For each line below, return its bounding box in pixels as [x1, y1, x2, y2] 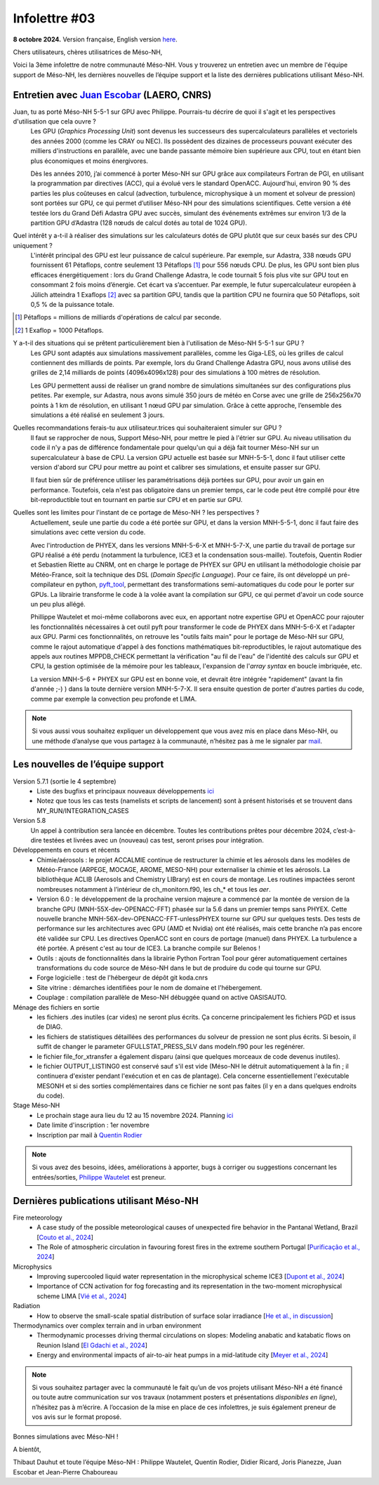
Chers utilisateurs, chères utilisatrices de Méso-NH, [13, 48, 163, 56]
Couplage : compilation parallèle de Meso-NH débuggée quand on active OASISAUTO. [36, 994, 287, 1002]
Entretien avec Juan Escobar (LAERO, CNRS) [13, 88, 212, 101]
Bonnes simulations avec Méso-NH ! [13, 1432, 119, 1441]
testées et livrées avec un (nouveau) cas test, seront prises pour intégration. [43, 836, 265, 844]
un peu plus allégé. [30, 600, 86, 608]
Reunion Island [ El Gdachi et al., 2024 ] [36, 1341, 147, 1349]
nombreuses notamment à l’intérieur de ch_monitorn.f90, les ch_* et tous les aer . [36, 885, 271, 893]
